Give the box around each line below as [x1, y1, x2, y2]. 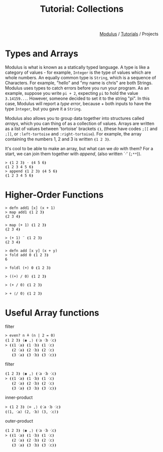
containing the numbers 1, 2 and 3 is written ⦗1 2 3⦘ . [5, 136, 111, 142]
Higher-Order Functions [5, 189, 104, 201]
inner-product [5, 395, 33, 400]
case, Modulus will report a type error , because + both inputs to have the [5, 101, 152, 107]
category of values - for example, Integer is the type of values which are [5, 69, 151, 75]
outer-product [5, 418, 33, 424]
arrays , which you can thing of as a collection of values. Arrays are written [5, 121, 155, 127]
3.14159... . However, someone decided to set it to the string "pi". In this [5, 95, 150, 101]
